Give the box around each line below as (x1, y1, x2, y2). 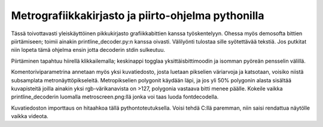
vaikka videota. (11, 113, 49, 120)
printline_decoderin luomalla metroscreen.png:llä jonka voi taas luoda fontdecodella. (11, 93, 219, 101)
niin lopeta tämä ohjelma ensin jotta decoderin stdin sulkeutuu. (11, 47, 166, 54)
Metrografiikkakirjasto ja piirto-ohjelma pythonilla (11, 9, 264, 22)
